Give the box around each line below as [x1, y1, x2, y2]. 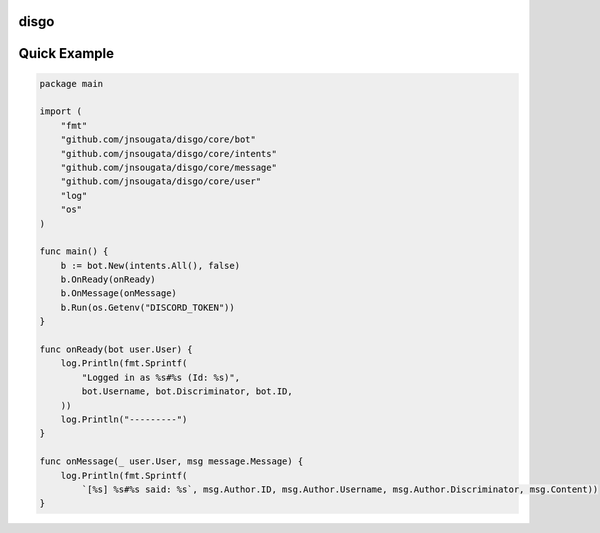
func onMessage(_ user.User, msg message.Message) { [39, 456, 304, 467]
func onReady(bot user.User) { [39, 344, 194, 355]
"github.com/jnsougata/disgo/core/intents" [60, 148, 277, 159]
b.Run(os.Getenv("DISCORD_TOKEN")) [60, 301, 235, 313]
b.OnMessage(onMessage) [60, 288, 177, 299]
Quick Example [18, 45, 115, 62]
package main [39, 78, 104, 89]
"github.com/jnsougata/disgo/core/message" [60, 161, 277, 173]
